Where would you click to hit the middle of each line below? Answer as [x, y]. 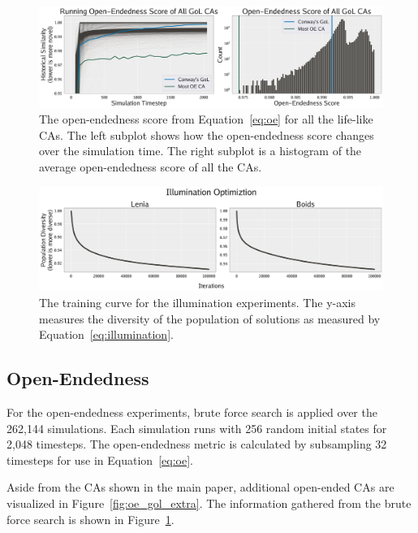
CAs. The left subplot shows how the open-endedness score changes [207, 134]
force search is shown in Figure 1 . [90, 519]
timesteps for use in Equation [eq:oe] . [100, 459]
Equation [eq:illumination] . [106, 334]
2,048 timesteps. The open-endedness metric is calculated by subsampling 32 [197, 444]
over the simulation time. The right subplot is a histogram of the [200, 151]
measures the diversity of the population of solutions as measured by [210, 318]
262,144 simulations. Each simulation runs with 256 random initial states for [197, 428]
